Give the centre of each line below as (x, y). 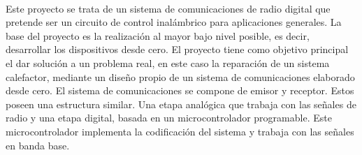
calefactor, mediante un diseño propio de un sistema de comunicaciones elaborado (180, 76)
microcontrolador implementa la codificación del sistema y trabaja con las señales (180, 131)
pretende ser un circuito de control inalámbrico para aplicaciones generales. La (174, 22)
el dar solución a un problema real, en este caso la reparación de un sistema (168, 62)
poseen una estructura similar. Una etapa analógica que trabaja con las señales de (181, 104)
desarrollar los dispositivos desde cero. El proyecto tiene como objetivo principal (177, 49)
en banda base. (38, 145)
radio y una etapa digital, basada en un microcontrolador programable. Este (169, 118)
